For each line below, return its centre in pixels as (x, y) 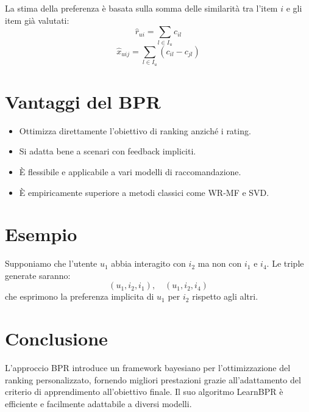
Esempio (41, 234)
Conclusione (56, 338)
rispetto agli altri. (225, 296)
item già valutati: (37, 20)
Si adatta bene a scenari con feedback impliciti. (108, 151)
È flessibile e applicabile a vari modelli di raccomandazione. (130, 171)
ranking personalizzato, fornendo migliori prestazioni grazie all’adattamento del (153, 379)
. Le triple (285, 263)
